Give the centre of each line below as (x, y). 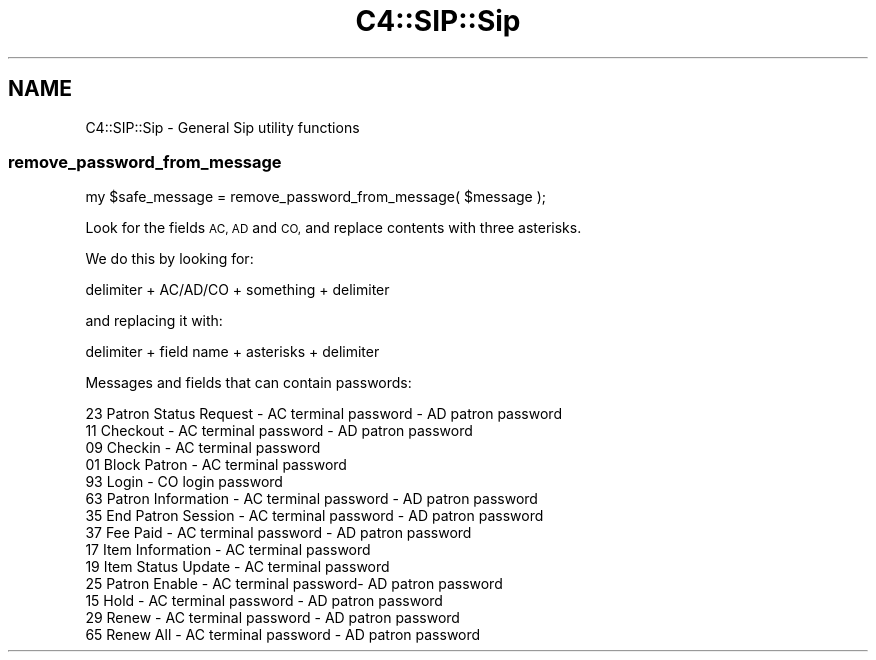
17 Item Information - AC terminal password (228, 550)
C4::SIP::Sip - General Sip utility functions (222, 127)
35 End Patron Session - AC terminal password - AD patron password (314, 516)
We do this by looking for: (169, 259)
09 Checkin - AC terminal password (203, 448)
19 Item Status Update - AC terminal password (237, 567)
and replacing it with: (154, 321)
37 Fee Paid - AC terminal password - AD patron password (278, 533)
